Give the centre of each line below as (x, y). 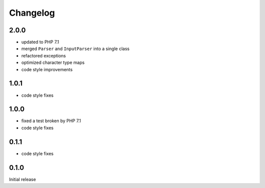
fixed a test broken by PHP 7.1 (51, 121)
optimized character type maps (53, 63)
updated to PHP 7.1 (40, 42)
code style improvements (47, 69)
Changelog (32, 13)
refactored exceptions (44, 55)
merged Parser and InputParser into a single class (75, 49)
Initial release (23, 179)
